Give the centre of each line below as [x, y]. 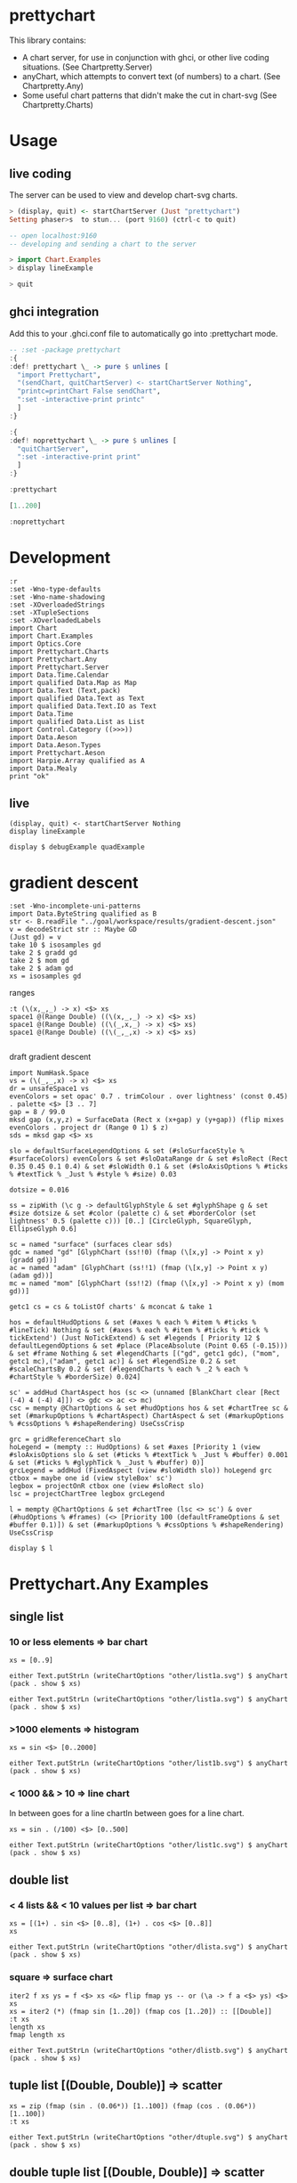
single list [36, 1616]
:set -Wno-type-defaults [55, 589]
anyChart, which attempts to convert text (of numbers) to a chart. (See [151, 76]
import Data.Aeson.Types [55, 745]
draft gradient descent [50, 1057]
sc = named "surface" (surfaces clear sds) [91, 1245]
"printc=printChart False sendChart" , [89, 391]
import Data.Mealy [43, 768]
